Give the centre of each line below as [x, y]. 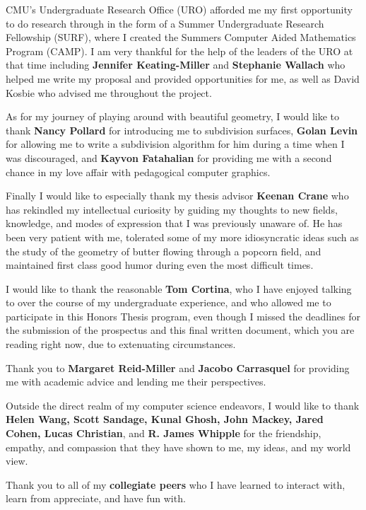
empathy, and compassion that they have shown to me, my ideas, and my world [178, 447]
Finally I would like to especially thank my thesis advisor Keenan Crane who [177, 196]
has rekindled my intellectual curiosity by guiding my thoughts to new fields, [172, 209]
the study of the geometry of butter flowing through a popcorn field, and [164, 251]
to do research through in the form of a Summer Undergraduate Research [165, 23]
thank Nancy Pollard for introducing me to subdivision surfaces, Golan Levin [182, 130]
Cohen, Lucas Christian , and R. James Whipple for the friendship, [164, 433]
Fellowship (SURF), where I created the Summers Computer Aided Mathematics [181, 37]
